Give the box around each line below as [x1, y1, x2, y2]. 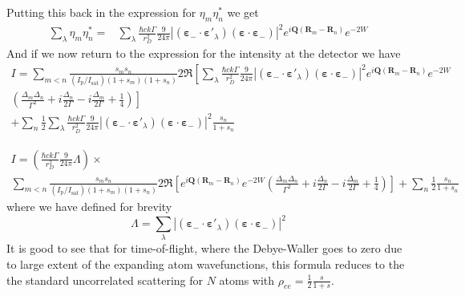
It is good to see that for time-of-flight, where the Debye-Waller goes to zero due [6, 240, 402, 257]
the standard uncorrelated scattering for [6, 271, 203, 288]
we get [227, 4, 259, 20]
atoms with [219, 271, 275, 288]
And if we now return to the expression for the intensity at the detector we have [6, 45, 401, 62]
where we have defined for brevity [6, 197, 172, 214]
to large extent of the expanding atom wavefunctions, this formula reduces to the [6, 255, 405, 272]
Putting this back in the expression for [6, 4, 196, 20]
